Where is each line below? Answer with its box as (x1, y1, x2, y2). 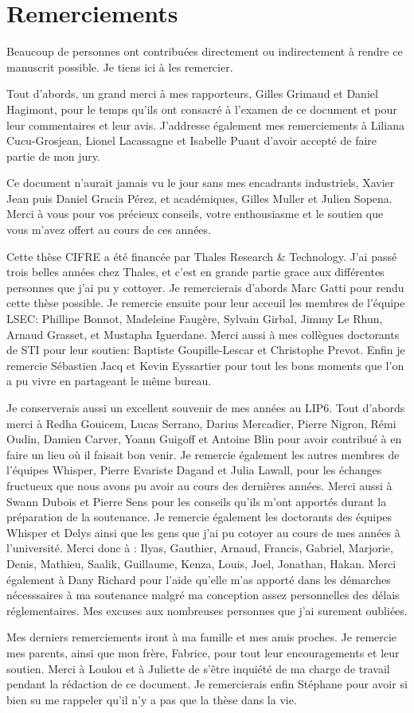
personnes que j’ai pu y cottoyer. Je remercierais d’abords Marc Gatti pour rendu (6, 279, 404, 295)
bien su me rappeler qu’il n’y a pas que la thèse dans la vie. (6, 691, 297, 707)
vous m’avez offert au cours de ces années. (6, 221, 211, 238)
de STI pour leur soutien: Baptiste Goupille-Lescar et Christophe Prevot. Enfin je (6, 341, 405, 358)
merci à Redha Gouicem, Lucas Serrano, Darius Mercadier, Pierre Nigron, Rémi (6, 415, 396, 431)
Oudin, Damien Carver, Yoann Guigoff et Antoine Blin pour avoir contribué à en (6, 431, 402, 447)
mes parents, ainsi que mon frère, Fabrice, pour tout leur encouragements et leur (6, 644, 400, 660)
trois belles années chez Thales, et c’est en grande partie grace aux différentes (6, 263, 385, 280)
